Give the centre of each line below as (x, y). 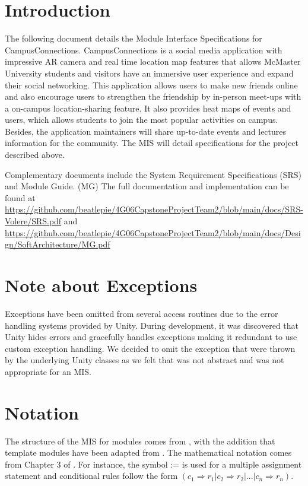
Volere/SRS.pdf (33, 221)
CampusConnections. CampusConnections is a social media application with (144, 50)
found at (20, 197)
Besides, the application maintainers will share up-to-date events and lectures (146, 131)
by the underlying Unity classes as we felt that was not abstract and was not (145, 360)
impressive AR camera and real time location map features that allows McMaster (153, 61)
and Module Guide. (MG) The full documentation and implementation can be (147, 186)
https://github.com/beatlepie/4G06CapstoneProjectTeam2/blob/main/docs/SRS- (154, 209)
